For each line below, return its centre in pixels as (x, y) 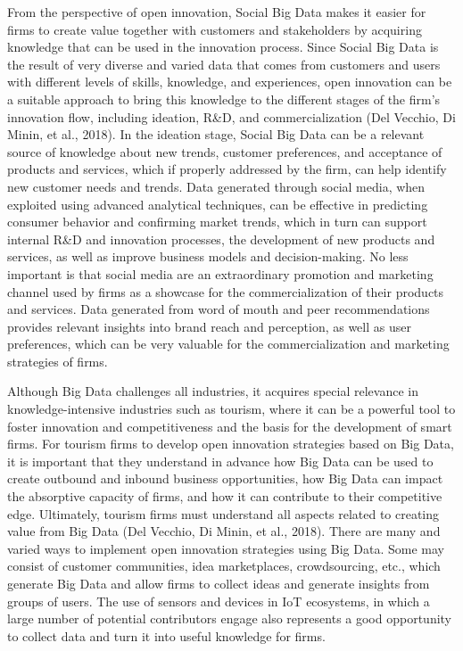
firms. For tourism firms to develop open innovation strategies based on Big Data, (231, 444)
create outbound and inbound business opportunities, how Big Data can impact (225, 478)
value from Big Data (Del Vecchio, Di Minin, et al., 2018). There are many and (224, 531)
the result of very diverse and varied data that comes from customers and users (224, 64)
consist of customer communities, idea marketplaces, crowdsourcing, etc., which (224, 566)
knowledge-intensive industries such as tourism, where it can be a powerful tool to (231, 409)
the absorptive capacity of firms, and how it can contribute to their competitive (225, 496)
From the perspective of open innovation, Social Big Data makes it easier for (217, 12)
